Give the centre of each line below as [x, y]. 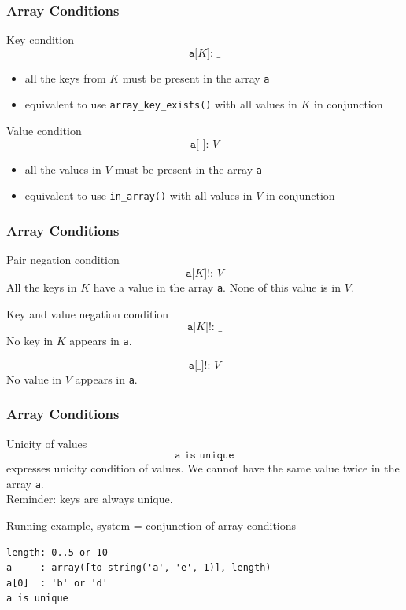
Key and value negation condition [88, 313]
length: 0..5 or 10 [57, 552]
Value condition [44, 131]
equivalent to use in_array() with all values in [138, 195]
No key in [30, 341]
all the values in [63, 169]
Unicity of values [47, 443]
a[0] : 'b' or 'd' [57, 583]
